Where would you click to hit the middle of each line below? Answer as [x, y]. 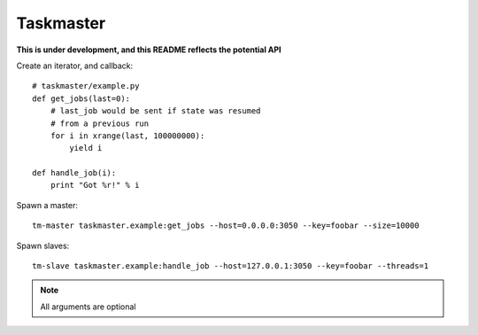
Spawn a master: [47, 205]
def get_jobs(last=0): [81, 98]
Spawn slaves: [43, 245]
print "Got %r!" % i [95, 185]
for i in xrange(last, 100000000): [127, 136]
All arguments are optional [88, 307]
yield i [86, 148]
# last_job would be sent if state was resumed [155, 111]
